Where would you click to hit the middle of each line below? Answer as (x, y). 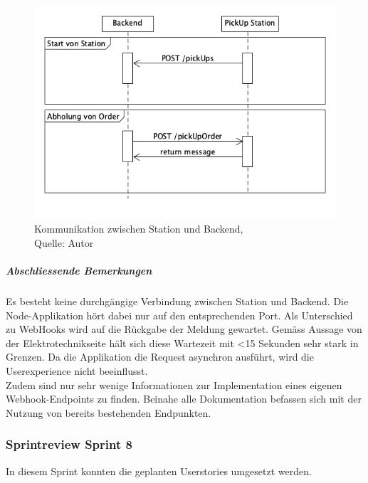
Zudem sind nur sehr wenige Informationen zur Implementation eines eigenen (174, 384)
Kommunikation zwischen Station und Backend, (139, 229)
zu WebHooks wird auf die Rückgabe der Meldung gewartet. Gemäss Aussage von (184, 329)
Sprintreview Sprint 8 (69, 444)
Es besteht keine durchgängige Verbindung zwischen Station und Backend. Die (177, 301)
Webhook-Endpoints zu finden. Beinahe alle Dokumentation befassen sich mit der (184, 399)
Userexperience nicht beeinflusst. (77, 371)
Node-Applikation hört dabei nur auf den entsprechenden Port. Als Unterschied (179, 315)
